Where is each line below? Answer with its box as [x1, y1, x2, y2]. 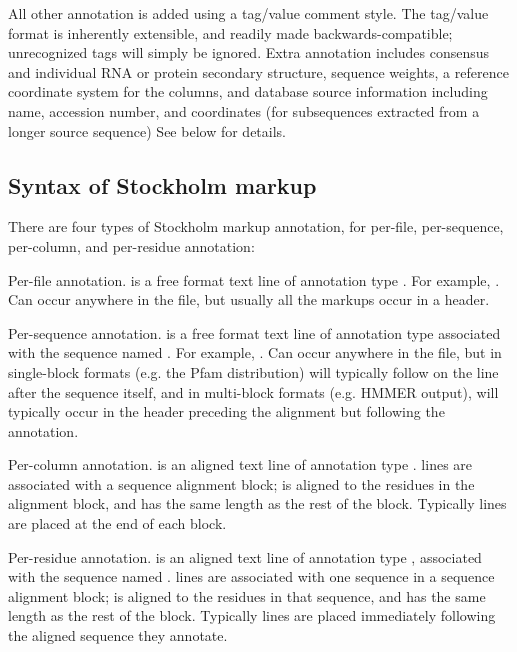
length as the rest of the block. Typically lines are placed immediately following [8, 605, 496, 626]
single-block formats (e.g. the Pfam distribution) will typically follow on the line [8, 361, 499, 382]
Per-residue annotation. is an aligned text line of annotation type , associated [8, 546, 482, 567]
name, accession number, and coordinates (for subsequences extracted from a [8, 100, 480, 121]
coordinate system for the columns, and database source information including [8, 81, 488, 102]
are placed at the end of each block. [8, 513, 227, 534]
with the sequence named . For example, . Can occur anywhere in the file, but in [8, 342, 502, 363]
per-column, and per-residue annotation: [8, 235, 255, 256]
